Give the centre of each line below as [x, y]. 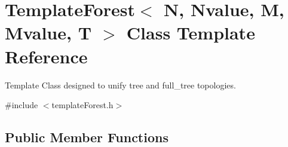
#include [22, 105]
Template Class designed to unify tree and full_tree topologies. [120, 85]
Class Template [191, 33]
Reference [46, 56]
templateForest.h [82, 105]
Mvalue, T [48, 33]
